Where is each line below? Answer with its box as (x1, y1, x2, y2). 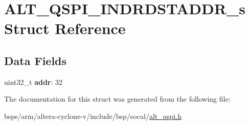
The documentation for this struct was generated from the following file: (4, 93, 231, 104)
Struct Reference (4, 18, 126, 39)
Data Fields (4, 52, 67, 68)
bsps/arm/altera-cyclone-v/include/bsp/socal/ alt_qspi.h (4, 110, 182, 121)
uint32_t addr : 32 (4, 76, 63, 87)
